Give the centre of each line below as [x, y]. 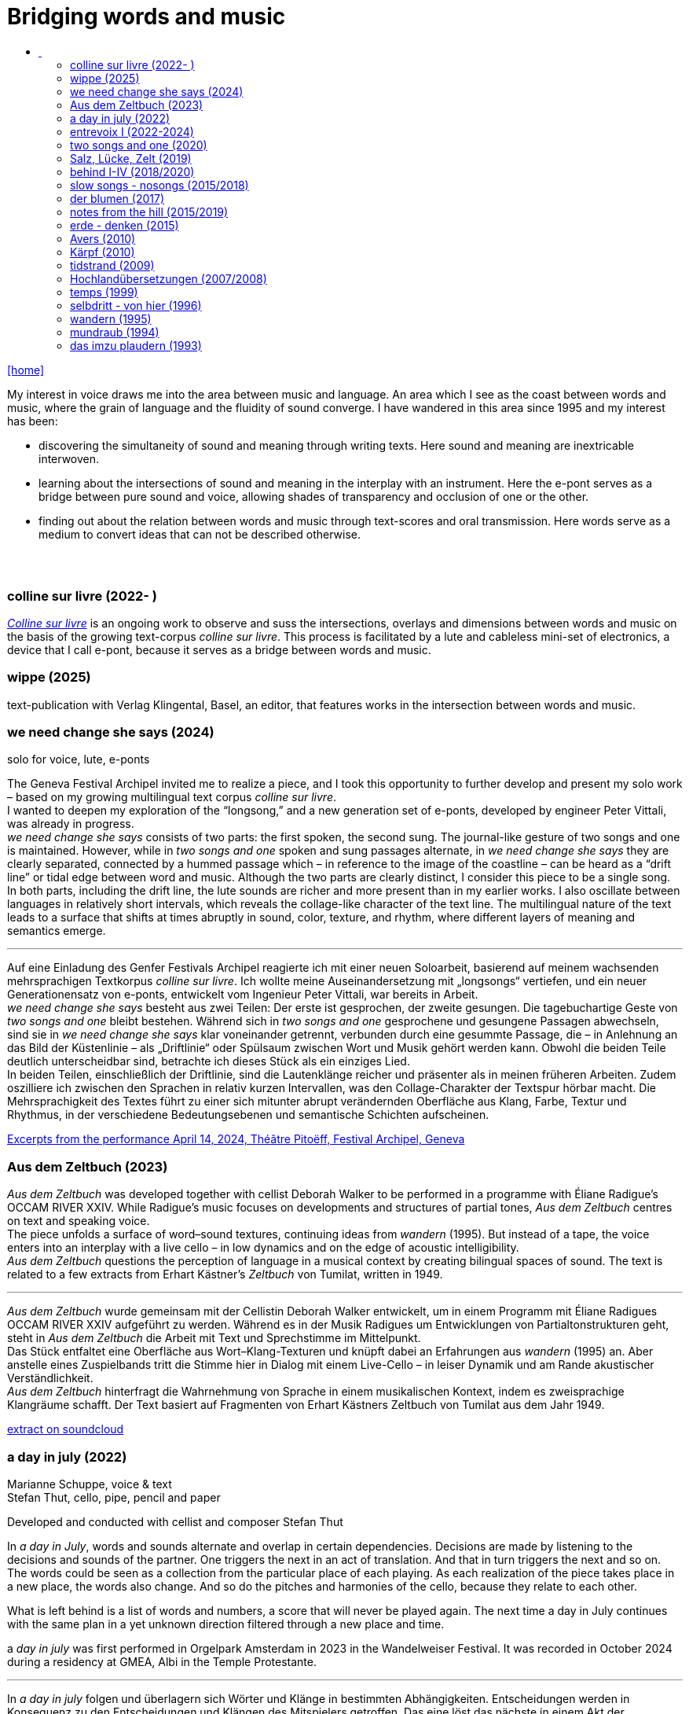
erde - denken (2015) [125, 225]
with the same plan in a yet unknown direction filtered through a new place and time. [226, 1624]
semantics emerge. [57, 931]
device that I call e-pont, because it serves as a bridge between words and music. [219, 649]
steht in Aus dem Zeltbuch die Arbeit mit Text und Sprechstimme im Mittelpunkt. [214, 1338]
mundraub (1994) [115, 332]
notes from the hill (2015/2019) [149, 211]
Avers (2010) [103, 238]
